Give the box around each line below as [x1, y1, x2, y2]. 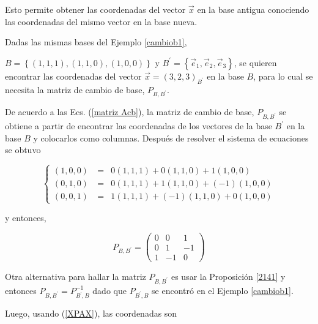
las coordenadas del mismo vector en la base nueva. [5, 15, 198, 28]
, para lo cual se [253, 69, 313, 82]
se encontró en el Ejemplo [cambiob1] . [152, 284, 294, 296]
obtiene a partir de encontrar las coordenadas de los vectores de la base [5, 119, 272, 132]
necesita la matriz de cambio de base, [5, 83, 145, 96]
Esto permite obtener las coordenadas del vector [5, 3, 186, 15]
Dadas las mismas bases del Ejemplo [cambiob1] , [5, 36, 187, 48]
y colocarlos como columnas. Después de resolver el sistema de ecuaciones [33, 131, 309, 144]
